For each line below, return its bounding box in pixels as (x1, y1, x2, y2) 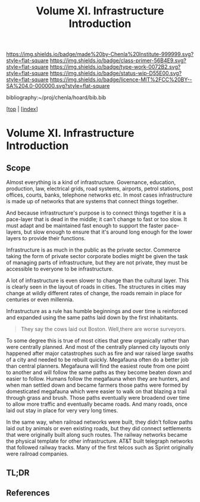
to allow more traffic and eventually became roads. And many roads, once (6, 400, 187, 408)
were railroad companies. (6, 450, 68, 458)
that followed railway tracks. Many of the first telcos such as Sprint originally (6, 444, 194, 451)
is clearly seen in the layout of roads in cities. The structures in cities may (6, 283, 186, 290)
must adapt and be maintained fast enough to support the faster (6, 222, 164, 229)
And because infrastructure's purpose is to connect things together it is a (6, 209, 186, 216)
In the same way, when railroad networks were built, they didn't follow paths (6, 418, 193, 426)
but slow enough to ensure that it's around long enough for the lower (23, 228, 193, 235)
